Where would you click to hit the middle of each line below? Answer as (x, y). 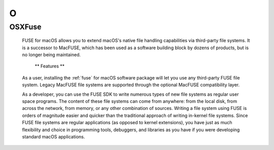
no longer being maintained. (52, 54)
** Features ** (50, 66)
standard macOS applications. (54, 136)
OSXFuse (25, 27)
